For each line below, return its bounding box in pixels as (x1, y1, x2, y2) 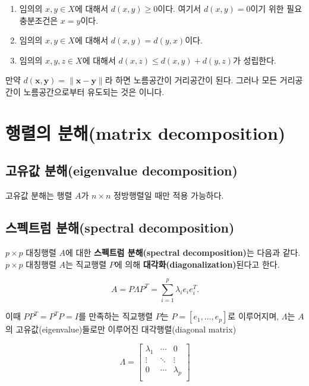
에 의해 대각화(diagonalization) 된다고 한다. (114, 258, 280, 270)
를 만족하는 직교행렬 (78, 310, 153, 322)
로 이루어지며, (228, 310, 279, 322)
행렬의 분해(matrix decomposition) (5, 120, 286, 145)
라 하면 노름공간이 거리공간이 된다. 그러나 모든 (105, 74, 278, 86)
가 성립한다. (233, 54, 277, 66)
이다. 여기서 (157, 2, 201, 14)
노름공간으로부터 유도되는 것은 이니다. (23, 85, 165, 98)
